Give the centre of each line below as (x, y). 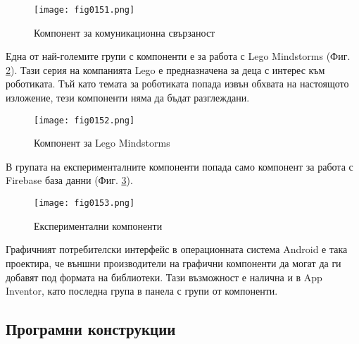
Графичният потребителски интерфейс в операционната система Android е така (177, 249)
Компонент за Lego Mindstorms (102, 143)
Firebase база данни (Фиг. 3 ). (69, 180)
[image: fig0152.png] (84, 120)
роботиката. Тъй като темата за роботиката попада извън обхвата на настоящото (177, 84)
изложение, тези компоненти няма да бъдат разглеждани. (128, 98)
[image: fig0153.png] (84, 203)
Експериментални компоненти (98, 225)
